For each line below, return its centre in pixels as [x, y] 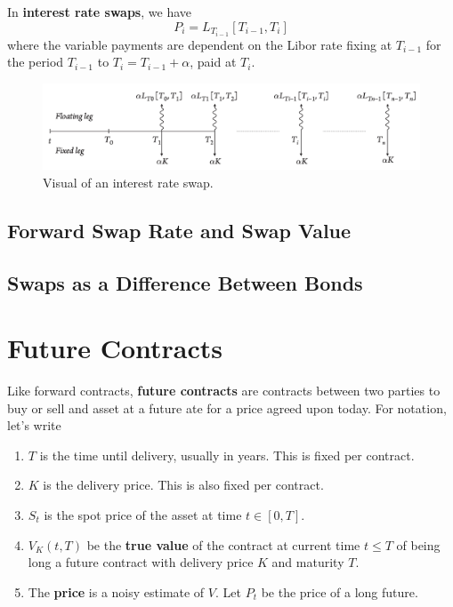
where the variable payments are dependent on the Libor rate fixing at [200, 44]
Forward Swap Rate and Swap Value [179, 230]
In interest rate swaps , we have [99, 12]
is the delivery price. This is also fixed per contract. [183, 485]
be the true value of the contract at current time [223, 544]
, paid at [213, 62]
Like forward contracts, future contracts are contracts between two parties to [224, 391]
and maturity [308, 562]
